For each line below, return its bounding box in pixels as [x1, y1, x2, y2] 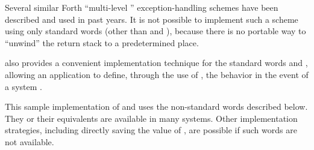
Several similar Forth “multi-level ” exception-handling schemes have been [5, 1, 278, 13]
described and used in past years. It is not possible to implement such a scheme [5, 13, 298, 25]
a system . [5, 80, 42, 92]
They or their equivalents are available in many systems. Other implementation [5, 112, 298, 124]
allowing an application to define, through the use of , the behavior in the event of [5, 68, 309, 80]
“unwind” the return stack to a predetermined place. [5, 36, 199, 49]
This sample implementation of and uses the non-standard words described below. [5, 100, 308, 113]
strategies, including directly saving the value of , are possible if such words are [5, 124, 297, 136]
